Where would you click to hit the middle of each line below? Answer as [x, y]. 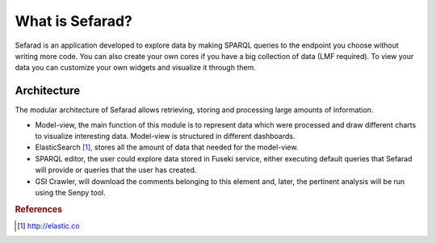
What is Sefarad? [73, 21]
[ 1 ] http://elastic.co [48, 226]
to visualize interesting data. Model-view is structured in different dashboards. [165, 136]
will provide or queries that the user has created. [116, 170]
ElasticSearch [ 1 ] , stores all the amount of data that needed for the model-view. [167, 147]
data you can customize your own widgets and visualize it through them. [135, 68]
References [39, 209]
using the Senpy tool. [70, 192]
